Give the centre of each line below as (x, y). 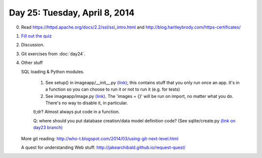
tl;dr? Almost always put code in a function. (76, 112)
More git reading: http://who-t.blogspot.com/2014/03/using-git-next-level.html (100, 139)
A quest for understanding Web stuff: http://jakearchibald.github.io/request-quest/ (103, 147)
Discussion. (33, 45)
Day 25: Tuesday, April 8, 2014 (72, 13)
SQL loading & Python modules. (53, 71)
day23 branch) (48, 127)
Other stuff (32, 63)
